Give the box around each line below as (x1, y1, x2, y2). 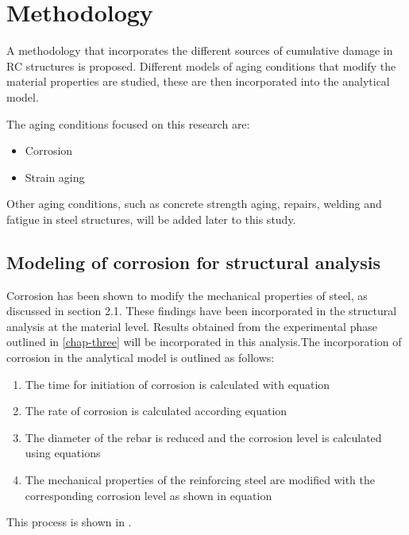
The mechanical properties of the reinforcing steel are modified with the (25, 471, 375, 488)
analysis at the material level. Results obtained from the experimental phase (6, 318, 377, 334)
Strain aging (25, 168, 85, 185)
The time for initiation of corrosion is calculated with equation (25, 375, 330, 392)
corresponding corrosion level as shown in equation (25, 487, 272, 503)
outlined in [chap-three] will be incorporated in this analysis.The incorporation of (6, 333, 402, 350)
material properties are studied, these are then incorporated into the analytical (6, 73, 390, 90)
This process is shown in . (6, 514, 132, 530)
